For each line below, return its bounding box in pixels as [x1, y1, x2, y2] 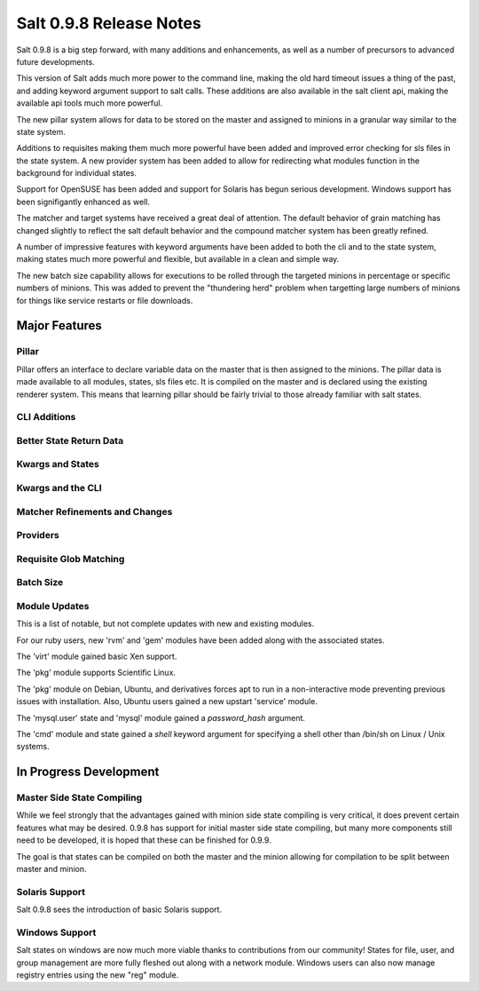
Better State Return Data [16, 434, 124, 447]
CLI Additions [16, 411, 76, 424]
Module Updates [16, 599, 90, 612]
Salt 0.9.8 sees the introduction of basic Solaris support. [16, 904, 222, 915]
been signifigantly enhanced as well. [16, 196, 151, 207]
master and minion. [16, 864, 87, 874]
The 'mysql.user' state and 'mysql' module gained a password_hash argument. [16, 712, 306, 723]
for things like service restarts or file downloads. [16, 295, 193, 305]
